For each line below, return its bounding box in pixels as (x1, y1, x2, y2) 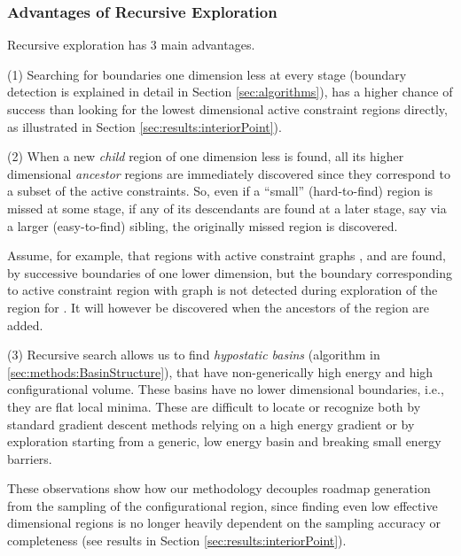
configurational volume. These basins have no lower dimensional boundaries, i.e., (7, 380, 444, 398)
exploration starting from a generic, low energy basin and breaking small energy (7, 432, 441, 451)
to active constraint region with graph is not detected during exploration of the (7, 281, 438, 299)
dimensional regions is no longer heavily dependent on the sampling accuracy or (7, 514, 441, 532)
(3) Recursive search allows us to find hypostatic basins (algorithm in (7, 345, 380, 364)
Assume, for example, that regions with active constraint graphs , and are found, (7, 246, 446, 265)
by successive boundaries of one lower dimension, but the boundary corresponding (7, 263, 452, 282)
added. (7, 315, 43, 334)
